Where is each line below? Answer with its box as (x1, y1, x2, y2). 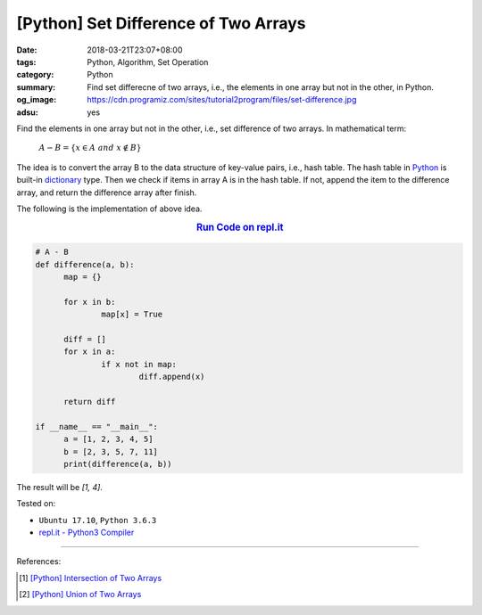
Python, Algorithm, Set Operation (87, 56, 209, 67)
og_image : (16, 94, 57, 105)
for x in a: (63, 347, 116, 357)
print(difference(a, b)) (63, 459, 173, 469)
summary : (16, 81, 56, 93)
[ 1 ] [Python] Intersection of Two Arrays (19, 572, 162, 583)
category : (16, 70, 54, 80)
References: (16, 556, 62, 567)
